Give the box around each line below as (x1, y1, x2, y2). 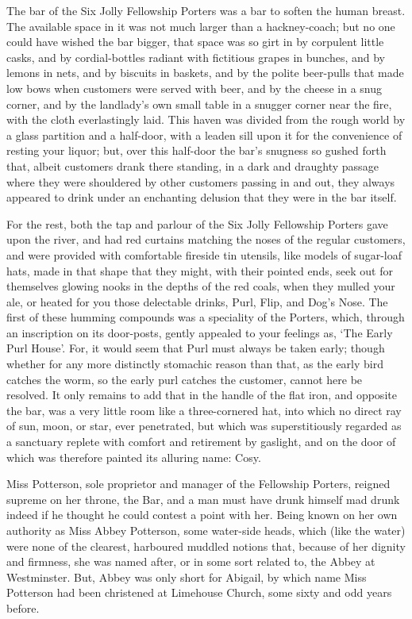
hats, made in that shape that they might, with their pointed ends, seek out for (6, 262, 393, 279)
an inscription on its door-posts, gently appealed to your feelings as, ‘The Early (6, 324, 393, 340)
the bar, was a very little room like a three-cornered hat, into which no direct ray (6, 402, 402, 418)
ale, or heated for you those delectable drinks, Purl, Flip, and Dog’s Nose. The (6, 293, 388, 309)
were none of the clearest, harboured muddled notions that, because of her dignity (6, 537, 406, 554)
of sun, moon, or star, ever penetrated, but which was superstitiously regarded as (6, 417, 402, 434)
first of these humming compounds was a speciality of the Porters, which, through (6, 309, 405, 325)
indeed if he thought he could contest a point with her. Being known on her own (6, 506, 398, 523)
